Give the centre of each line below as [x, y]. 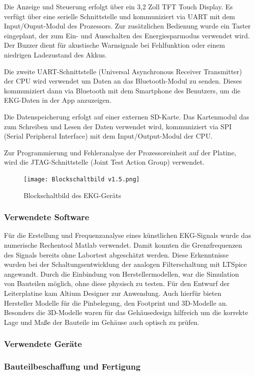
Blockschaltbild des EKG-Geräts [72, 195]
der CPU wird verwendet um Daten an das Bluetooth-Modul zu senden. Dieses [123, 81]
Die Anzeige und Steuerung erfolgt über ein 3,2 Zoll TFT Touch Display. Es [118, 6]
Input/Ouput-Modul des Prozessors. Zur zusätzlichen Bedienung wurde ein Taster [127, 26]
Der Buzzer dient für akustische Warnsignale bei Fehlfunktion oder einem [114, 45]
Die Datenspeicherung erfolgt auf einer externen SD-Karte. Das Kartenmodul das [127, 116]
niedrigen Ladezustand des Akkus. [56, 54]
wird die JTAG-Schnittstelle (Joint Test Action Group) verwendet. [104, 162]
